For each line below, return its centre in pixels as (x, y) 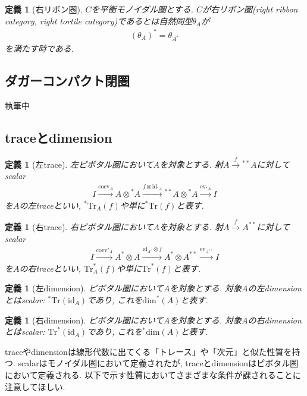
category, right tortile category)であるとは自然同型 (99, 21)
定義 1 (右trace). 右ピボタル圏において (79, 226)
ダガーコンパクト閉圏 (67, 81)
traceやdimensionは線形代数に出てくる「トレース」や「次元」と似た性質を (148, 351)
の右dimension (275, 320)
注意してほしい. (35, 386)
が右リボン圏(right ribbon (250, 9)
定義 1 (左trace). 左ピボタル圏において (79, 164)
